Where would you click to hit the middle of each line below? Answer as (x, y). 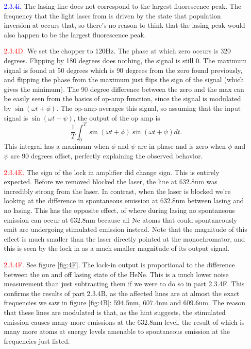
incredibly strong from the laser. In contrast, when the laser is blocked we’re (117, 191)
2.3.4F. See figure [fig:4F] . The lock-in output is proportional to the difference (119, 264)
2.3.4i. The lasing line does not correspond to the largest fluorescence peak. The (123, 6)
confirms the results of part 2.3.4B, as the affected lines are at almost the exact (122, 293)
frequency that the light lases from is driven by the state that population (112, 15)
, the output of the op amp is (117, 117)
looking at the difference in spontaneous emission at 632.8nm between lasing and (124, 201)
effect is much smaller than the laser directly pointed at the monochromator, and (125, 238)
